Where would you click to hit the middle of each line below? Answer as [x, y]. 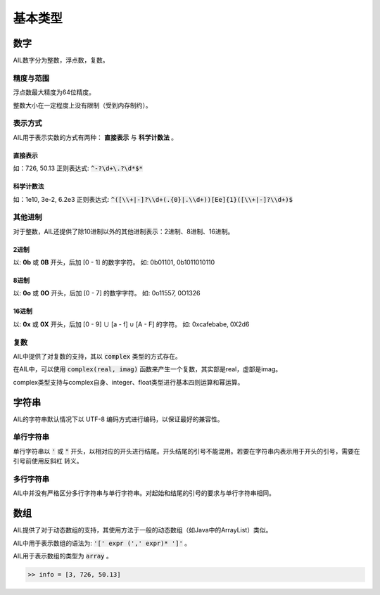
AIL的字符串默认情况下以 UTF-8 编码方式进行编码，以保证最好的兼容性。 [119, 419]
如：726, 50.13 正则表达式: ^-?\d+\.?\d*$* [78, 168]
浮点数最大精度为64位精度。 [54, 92]
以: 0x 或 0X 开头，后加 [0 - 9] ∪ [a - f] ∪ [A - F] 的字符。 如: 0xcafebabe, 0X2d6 [131, 324]
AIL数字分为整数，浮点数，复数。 [61, 60]
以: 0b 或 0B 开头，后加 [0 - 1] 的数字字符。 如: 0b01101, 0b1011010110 [114, 262]
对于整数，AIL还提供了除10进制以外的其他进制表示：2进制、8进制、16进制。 [123, 231]
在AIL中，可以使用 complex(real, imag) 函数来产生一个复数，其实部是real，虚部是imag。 [147, 369]
